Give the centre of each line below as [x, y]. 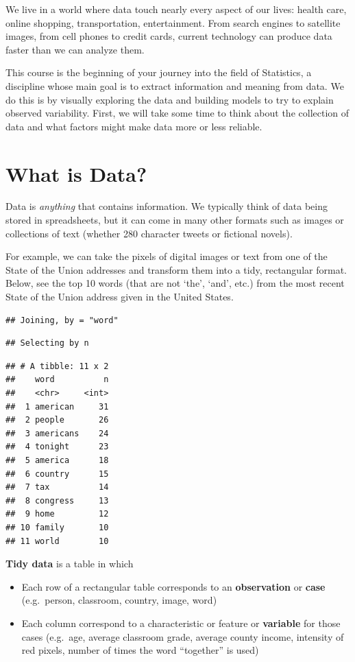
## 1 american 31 [57, 406]
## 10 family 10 [57, 527]
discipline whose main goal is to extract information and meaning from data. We [175, 85]
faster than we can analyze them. [75, 49]
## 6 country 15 [57, 474]
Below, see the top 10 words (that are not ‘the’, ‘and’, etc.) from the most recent [175, 283]
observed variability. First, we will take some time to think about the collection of [177, 113]
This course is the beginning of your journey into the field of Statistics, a [159, 72]
